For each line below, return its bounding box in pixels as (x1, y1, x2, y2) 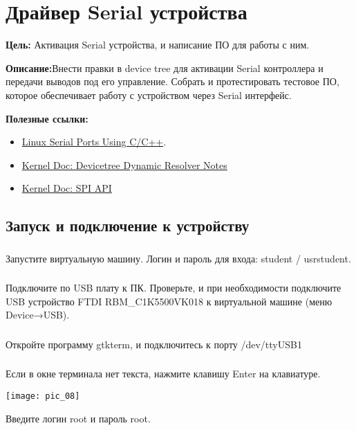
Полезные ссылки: (6, 111, 88, 125)
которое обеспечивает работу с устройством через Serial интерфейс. (6, 87, 292, 102)
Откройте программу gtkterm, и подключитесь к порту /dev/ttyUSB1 (6, 337, 302, 351)
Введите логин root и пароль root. (6, 411, 151, 425)
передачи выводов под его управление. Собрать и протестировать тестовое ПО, (6, 74, 339, 89)
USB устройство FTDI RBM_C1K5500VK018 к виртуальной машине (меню (6, 294, 332, 308)
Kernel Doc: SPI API (21, 181, 112, 195)
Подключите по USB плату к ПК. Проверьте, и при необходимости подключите (6, 280, 341, 295)
